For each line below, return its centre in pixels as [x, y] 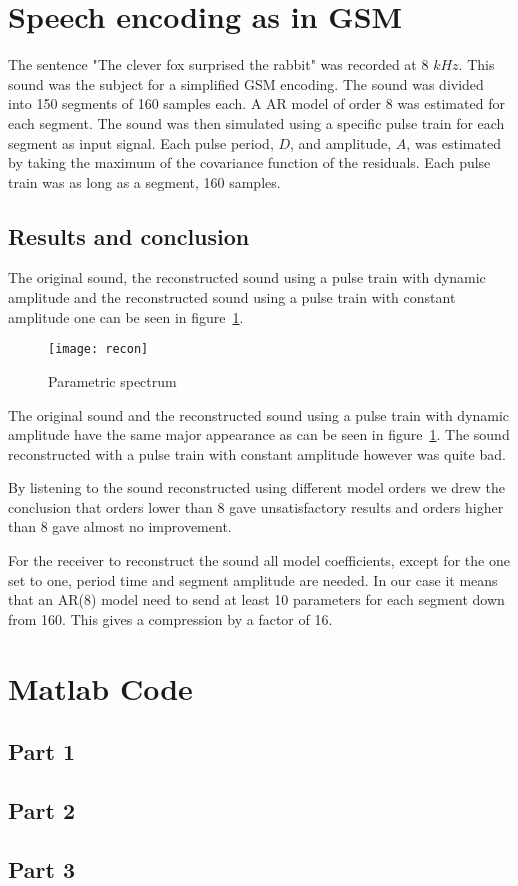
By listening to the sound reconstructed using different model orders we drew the [257, 487]
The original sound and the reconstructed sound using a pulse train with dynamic [259, 414]
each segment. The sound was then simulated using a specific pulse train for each [256, 122]
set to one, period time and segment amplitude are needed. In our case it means [253, 579]
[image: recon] [98, 349]
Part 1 [42, 751]
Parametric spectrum [112, 380]
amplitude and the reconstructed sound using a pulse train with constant [232, 297]
